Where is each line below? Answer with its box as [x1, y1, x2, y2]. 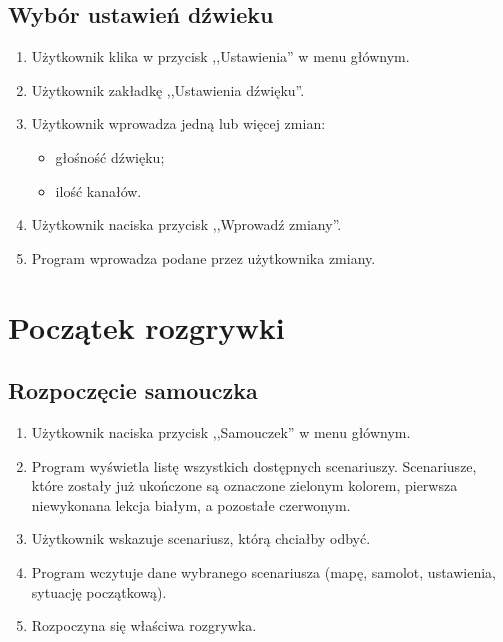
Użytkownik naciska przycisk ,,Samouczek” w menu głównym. [31, 421, 411, 442]
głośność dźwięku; [55, 146, 165, 167]
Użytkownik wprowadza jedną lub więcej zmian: [31, 113, 326, 134]
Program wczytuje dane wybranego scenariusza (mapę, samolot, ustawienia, [31, 561, 496, 582]
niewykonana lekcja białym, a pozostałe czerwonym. [31, 494, 351, 515]
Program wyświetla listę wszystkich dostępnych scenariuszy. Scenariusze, [31, 455, 477, 476]
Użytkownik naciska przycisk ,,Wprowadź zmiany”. [31, 214, 342, 235]
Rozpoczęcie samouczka [8, 375, 258, 406]
